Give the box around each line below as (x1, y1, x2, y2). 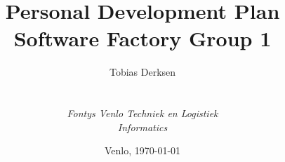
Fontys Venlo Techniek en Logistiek (67, 106, 218, 121)
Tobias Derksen (109, 65, 176, 79)
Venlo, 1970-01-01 (104, 143, 181, 158)
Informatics (117, 119, 168, 134)
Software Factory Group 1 (13, 24, 272, 53)
